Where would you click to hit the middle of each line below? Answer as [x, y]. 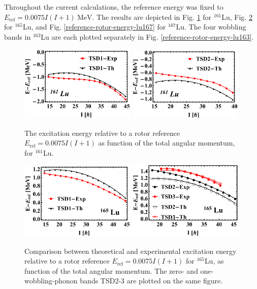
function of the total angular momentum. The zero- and [111, 270]
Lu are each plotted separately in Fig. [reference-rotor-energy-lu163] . [147, 36]
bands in [18, 36]
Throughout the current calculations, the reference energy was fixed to [114, 7]
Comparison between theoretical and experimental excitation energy [131, 251]
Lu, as [214, 261]
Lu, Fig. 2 [237, 17]
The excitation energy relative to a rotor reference [102, 133]
